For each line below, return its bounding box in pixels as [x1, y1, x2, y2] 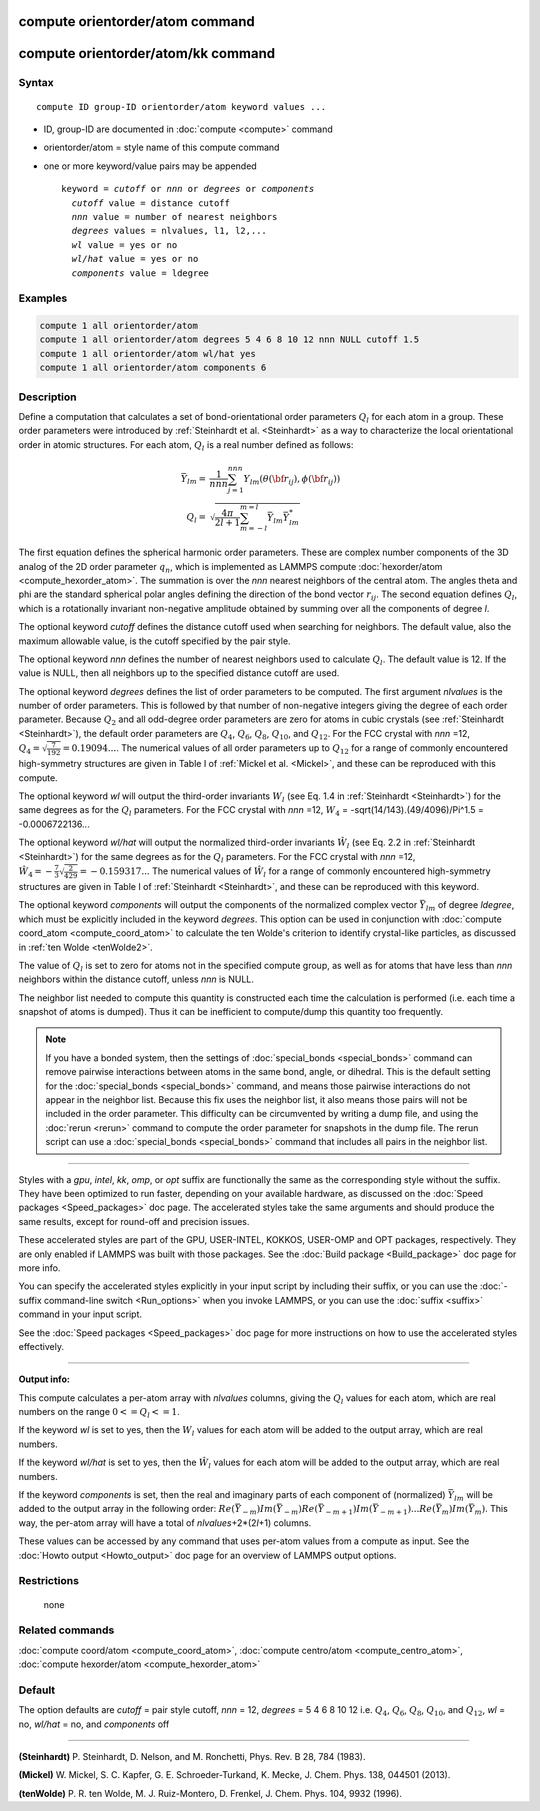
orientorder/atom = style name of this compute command [43, 141, 280, 154]
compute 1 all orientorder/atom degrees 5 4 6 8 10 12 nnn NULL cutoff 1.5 [39, 334, 420, 345]
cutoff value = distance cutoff [71, 197, 230, 209]
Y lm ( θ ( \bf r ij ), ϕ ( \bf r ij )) [243, 473, 341, 487]
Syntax [18, 76, 54, 90]
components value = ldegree [71, 267, 210, 279]
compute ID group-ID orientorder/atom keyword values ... [36, 101, 327, 112]
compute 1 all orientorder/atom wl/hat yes [39, 348, 257, 359]
